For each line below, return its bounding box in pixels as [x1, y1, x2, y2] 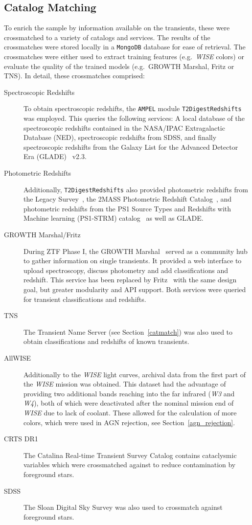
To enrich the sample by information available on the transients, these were [4, 23, 230, 33]
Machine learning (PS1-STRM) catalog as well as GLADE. [23, 213, 204, 223]
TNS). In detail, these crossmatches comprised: [4, 70, 145, 81]
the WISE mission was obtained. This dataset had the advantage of [23, 379, 226, 389]
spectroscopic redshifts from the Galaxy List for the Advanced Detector [23, 141, 238, 152]
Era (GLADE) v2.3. [23, 151, 87, 161]
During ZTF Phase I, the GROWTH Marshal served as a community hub [23, 246, 248, 256]
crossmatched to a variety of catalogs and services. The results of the [4, 32, 210, 42]
